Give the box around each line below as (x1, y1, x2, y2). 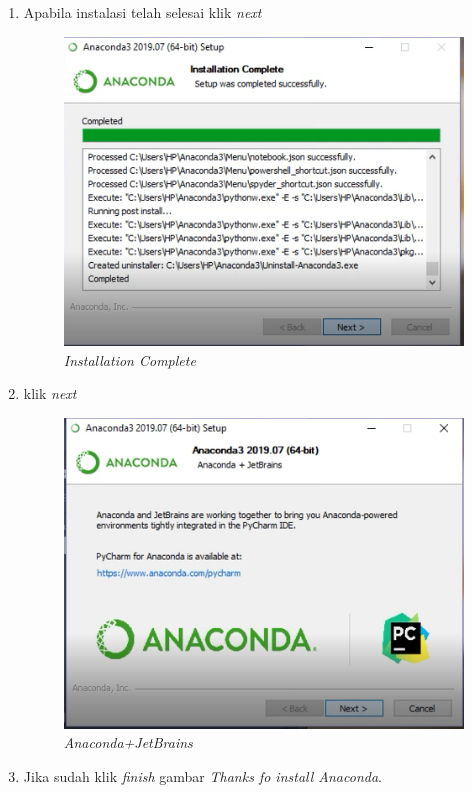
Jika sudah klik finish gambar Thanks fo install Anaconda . (23, 766, 382, 787)
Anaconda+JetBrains (63, 732, 193, 753)
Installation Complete (63, 349, 196, 370)
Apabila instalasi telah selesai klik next (23, 2, 262, 22)
